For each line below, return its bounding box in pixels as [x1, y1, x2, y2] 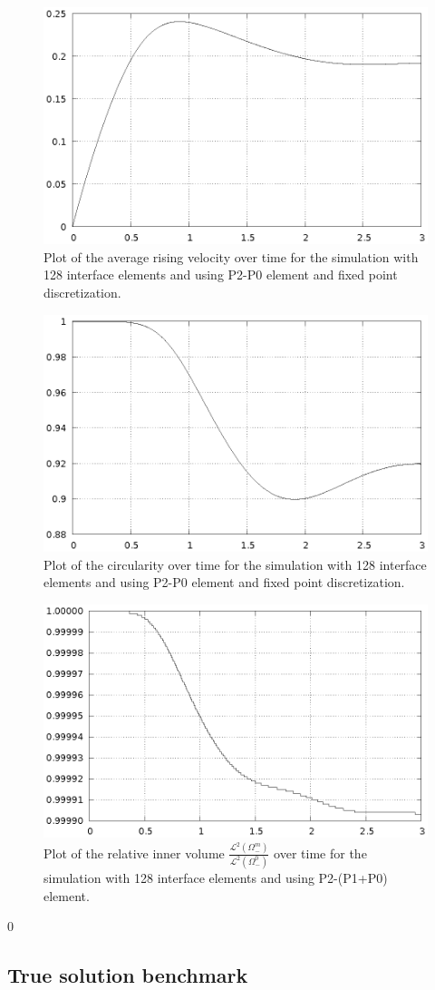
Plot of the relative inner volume [43, 843, 225, 862]
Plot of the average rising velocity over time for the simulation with [43, 247, 419, 266]
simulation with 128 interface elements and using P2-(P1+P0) [43, 867, 388, 887]
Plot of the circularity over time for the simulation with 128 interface [43, 554, 427, 573]
